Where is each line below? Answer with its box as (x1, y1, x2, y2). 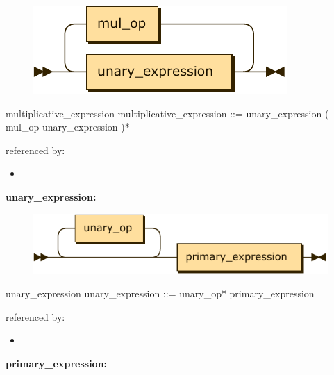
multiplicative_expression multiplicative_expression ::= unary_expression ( (6, 106, 329, 120)
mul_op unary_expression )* (6, 119, 130, 134)
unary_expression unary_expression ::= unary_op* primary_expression (6, 286, 315, 301)
